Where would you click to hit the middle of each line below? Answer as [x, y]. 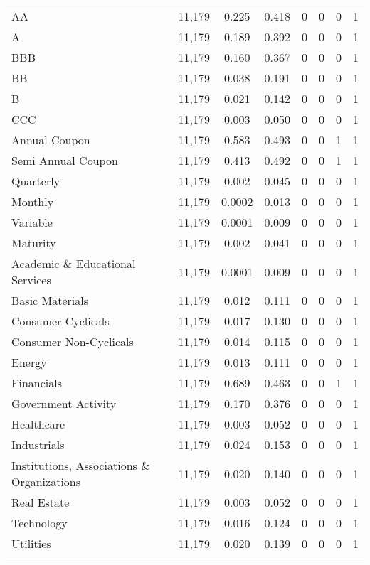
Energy [29, 362]
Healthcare [38, 424]
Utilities [31, 543]
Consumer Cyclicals [60, 321]
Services [31, 280]
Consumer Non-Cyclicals [73, 341]
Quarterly [36, 181]
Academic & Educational [74, 263]
